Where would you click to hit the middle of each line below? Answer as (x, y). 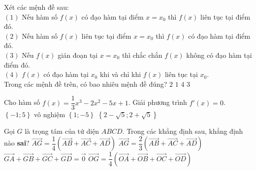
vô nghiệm (50, 114)
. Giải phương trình (158, 102)
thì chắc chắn (142, 55)
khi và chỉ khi (120, 74)
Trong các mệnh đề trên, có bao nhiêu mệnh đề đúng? (86, 84)
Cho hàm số (22, 102)
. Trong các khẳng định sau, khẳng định (183, 131)
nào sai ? (17, 143)
